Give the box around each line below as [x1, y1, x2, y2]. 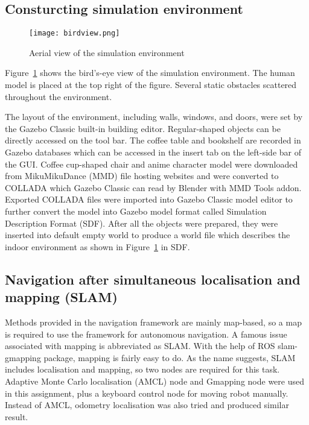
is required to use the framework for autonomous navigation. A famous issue [5, 327, 287, 340]
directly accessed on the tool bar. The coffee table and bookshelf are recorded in [5, 134, 301, 146]
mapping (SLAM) [5, 288, 118, 306]
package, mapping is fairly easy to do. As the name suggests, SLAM [43, 351, 296, 364]
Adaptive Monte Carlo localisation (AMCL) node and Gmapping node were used [5, 374, 304, 387]
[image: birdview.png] [29, 29, 120, 38]
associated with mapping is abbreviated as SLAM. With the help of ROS [5, 339, 275, 352]
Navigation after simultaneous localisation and [5, 269, 301, 288]
